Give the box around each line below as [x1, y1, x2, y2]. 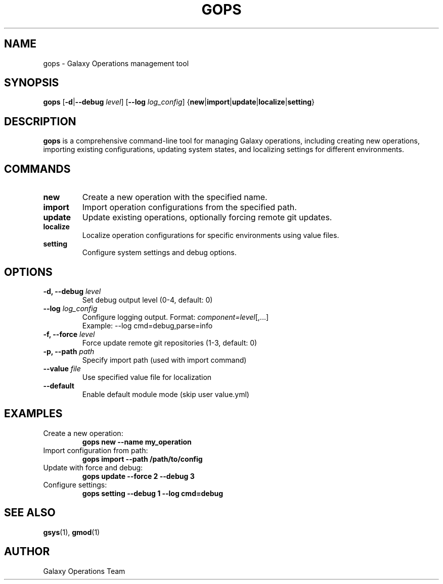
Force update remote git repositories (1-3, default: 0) [82, 338, 257, 347]
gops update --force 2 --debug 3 [82, 471, 195, 480]
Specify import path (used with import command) [82, 355, 247, 364]
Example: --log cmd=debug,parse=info [82, 321, 213, 330]
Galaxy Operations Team [43, 566, 125, 575]
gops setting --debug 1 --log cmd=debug [82, 489, 224, 498]
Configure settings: [43, 480, 107, 489]
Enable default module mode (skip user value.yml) [82, 390, 249, 399]
